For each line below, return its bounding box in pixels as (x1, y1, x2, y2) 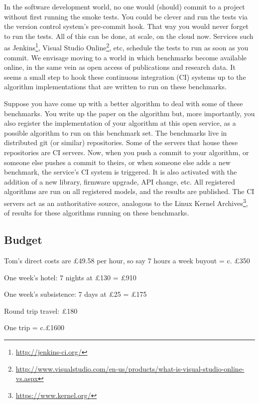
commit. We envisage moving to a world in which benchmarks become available (4, 52, 247, 62)
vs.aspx (15, 373, 38, 384)
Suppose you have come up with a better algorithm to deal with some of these (4, 98, 243, 108)
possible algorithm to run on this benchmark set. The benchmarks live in (4, 127, 227, 138)
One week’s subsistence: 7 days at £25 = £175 (4, 289, 147, 299)
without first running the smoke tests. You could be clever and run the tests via (4, 11, 248, 21)
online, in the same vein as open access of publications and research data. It (4, 62, 236, 72)
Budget (4, 232, 42, 247)
